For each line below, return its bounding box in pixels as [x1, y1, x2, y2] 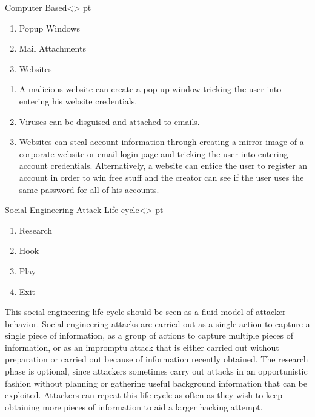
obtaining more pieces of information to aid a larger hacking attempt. [5, 400, 263, 413]
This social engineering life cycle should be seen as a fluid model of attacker [5, 305, 286, 318]
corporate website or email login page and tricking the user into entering [19, 147, 288, 160]
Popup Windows [19, 21, 81, 34]
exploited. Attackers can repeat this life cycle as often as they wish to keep [5, 388, 283, 401]
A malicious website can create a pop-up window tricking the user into [19, 83, 282, 95]
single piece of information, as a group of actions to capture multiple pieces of [5, 329, 294, 342]
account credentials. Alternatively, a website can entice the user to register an [19, 159, 308, 172]
